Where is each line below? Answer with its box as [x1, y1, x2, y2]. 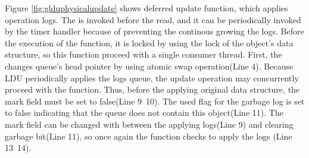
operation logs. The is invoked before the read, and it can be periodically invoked [5, 13, 301, 26]
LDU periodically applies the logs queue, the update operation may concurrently [5, 71, 299, 84]
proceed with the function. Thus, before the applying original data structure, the [5, 83, 300, 96]
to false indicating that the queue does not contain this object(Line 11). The [5, 106, 283, 119]
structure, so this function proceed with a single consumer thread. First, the [5, 48, 282, 61]
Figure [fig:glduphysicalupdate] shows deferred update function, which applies [5, 2, 288, 14]
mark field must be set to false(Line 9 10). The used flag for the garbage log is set [5, 94, 305, 107]
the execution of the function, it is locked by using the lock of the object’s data [5, 36, 294, 49]
